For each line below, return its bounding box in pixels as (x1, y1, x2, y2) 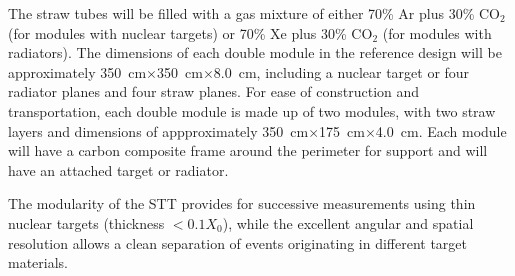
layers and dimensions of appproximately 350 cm (8, 120, 309, 141)
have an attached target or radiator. (8, 159, 229, 180)
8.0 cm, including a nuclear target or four (213, 61, 470, 82)
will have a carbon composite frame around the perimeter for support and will (8, 140, 488, 161)
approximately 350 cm (8, 61, 147, 82)
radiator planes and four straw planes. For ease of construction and (8, 81, 420, 102)
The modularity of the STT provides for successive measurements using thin (8, 193, 476, 214)
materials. (8, 252, 69, 273)
